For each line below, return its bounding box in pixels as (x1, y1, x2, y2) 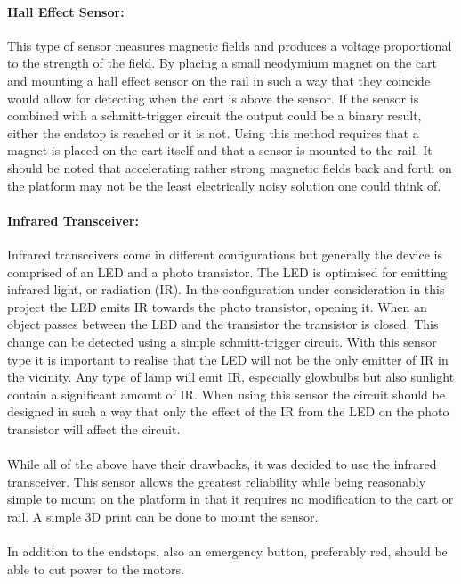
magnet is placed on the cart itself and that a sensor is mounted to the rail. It (7, 141, 433, 160)
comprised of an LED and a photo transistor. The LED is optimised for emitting (7, 262, 448, 281)
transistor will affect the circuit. (7, 419, 181, 438)
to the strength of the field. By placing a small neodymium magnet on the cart (7, 53, 438, 72)
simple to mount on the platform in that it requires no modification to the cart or (7, 489, 454, 508)
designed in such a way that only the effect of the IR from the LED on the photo (7, 402, 449, 421)
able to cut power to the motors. (7, 559, 184, 578)
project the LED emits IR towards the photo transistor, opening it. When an (7, 297, 427, 316)
